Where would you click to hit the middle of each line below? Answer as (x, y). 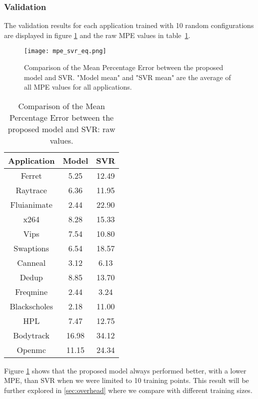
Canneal (31, 262)
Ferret (31, 175)
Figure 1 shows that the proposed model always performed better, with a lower (125, 370)
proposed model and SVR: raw (61, 129)
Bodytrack (31, 335)
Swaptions (31, 248)
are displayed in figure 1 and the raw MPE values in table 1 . (97, 35)
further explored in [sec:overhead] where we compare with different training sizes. (128, 390)
